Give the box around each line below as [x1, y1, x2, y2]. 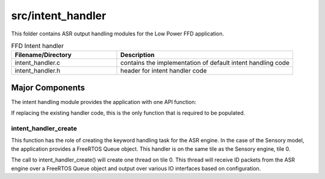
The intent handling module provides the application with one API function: [11, 98, 197, 105]
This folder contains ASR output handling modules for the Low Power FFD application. [11, 30, 224, 37]
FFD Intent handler [11, 42, 64, 50]
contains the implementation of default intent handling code [120, 59, 290, 67]
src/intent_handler [11, 9, 107, 22]
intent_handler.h [14, 67, 60, 75]
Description [120, 51, 155, 59]
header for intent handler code [120, 67, 207, 75]
